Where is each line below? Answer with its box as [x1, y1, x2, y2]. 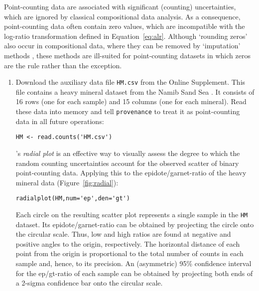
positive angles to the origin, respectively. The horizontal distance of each [15, 238, 240, 249]
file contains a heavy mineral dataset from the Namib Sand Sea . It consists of [15, 86, 255, 97]
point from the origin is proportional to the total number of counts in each [15, 248, 244, 259]
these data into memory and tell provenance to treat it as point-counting [15, 106, 240, 116]
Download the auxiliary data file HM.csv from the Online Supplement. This [15, 77, 246, 87]
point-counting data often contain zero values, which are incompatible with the [4, 21, 245, 31]
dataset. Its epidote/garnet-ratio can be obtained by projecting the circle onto [15, 219, 254, 229]
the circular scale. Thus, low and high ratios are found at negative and [15, 229, 231, 239]
